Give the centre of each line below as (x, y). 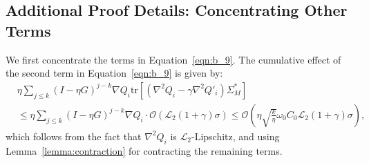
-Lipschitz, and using (235, 136)
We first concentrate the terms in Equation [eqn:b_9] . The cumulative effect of (173, 59)
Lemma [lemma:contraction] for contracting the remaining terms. (144, 150)
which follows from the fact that (74, 136)
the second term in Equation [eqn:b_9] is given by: (114, 73)
